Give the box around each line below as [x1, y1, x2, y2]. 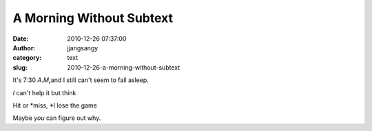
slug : [12, 63, 28, 72]
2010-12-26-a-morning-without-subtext [67, 63, 180, 72]
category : [12, 54, 42, 62]
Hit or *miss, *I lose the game [12, 101, 98, 110]
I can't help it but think [12, 88, 76, 97]
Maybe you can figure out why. [12, 114, 101, 122]
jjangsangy [67, 43, 99, 52]
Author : [12, 43, 36, 52]
